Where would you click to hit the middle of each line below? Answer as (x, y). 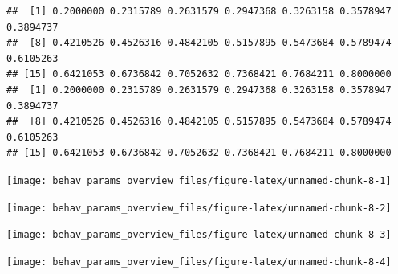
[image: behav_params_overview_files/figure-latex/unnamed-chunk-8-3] (199, 235)
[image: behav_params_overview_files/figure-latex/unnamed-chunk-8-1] (199, 180)
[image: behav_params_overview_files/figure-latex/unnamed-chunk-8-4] (199, 262)
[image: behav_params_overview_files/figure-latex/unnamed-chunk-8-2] (199, 208)
